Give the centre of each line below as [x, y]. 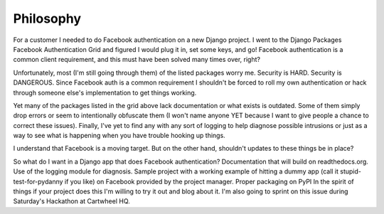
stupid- [351, 171]
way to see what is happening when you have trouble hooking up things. [119, 136]
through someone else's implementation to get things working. [105, 92]
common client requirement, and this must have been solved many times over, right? [137, 60]
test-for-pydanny [38, 181]
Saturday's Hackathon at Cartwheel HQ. [72, 201]
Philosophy [47, 18]
